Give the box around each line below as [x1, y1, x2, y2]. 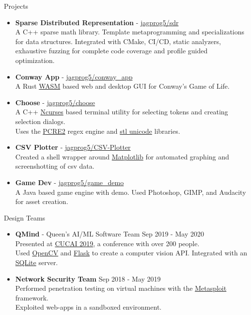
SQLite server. [15, 257, 58, 268]
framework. [15, 292, 48, 302]
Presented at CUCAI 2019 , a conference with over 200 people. [15, 238, 200, 248]
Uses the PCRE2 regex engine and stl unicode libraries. [15, 126, 180, 136]
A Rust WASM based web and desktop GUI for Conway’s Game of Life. [15, 81, 230, 91]
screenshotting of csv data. [15, 161, 94, 171]
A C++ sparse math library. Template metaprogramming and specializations [15, 27, 245, 37]
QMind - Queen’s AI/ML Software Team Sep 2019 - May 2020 [15, 229, 204, 239]
